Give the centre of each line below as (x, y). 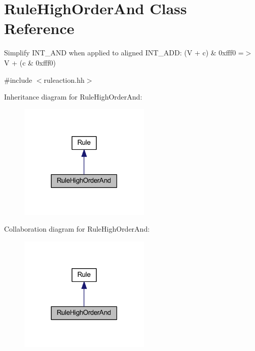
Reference (39, 28)
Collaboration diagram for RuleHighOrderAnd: (77, 229)
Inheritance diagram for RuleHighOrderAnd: (73, 97)
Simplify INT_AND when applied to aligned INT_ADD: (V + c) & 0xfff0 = (124, 53)
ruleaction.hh (64, 79)
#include (18, 79)
